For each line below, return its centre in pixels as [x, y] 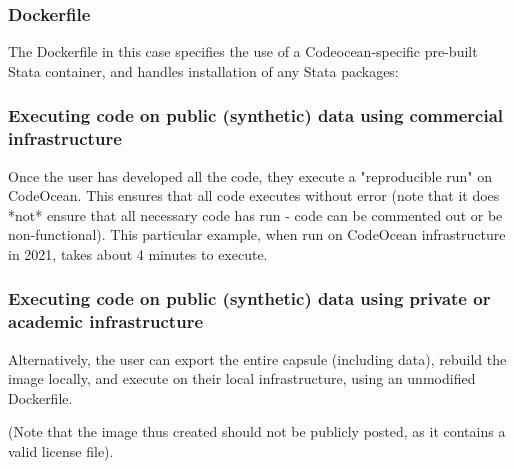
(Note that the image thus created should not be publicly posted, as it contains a [257, 431]
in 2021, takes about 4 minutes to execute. [138, 253]
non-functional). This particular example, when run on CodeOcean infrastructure [257, 234]
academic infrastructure [106, 321]
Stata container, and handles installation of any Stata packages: [203, 70]
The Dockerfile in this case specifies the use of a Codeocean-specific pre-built [243, 51]
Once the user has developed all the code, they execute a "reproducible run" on [250, 175]
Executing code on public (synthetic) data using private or [249, 298]
